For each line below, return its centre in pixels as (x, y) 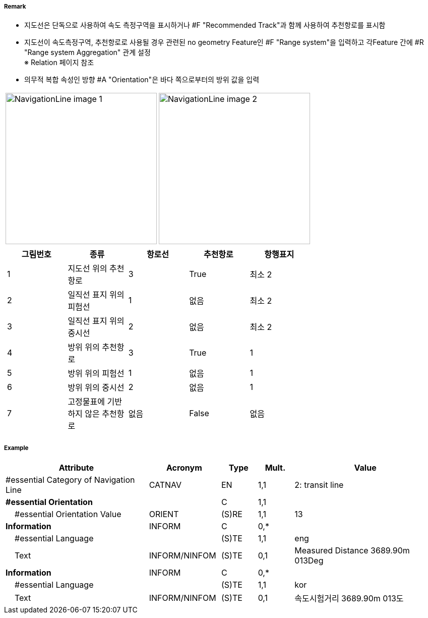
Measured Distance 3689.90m (352, 551)
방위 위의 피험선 (96, 374)
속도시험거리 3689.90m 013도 (349, 599)
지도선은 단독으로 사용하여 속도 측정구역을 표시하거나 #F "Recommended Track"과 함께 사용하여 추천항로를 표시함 (205, 25)
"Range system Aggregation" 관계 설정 (87, 52)
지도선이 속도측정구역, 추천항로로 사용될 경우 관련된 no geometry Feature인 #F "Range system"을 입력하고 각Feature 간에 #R (224, 42)
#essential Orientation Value (68, 514)
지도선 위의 (87, 269)
